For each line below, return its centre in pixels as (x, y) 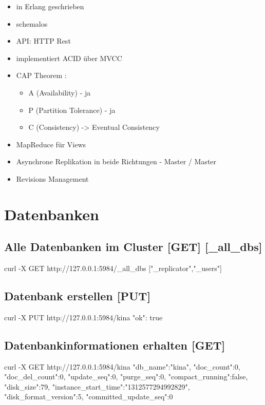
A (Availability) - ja (60, 92)
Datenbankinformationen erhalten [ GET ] (115, 345)
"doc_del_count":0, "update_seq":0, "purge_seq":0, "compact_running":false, (126, 377)
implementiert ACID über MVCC (69, 58)
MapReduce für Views (51, 144)
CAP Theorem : (41, 75)
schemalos (32, 23)
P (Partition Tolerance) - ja (72, 110)
